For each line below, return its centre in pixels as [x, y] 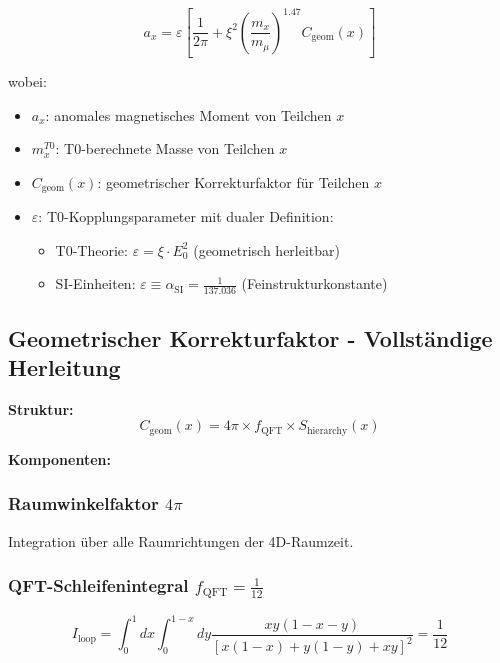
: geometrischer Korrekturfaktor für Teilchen [233, 181]
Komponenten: [59, 458]
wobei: [27, 81]
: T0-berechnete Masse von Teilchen [165, 148]
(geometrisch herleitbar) [267, 249]
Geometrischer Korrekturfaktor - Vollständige [250, 337]
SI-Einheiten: [95, 283]
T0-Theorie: [91, 249]
